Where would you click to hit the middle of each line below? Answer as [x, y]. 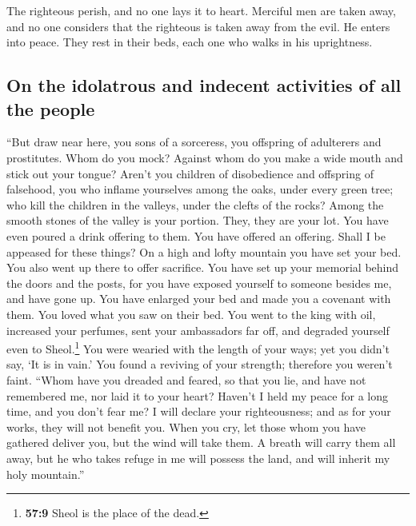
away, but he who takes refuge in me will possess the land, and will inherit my [198, 458]
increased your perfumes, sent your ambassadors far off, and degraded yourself [198, 330]
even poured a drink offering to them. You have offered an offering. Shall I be [196, 235]
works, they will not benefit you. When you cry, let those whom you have [186, 426]
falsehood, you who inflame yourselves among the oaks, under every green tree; [200, 189]
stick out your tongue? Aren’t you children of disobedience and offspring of [190, 173]
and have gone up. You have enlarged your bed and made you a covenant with [199, 299]
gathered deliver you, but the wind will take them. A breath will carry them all [201, 442]
